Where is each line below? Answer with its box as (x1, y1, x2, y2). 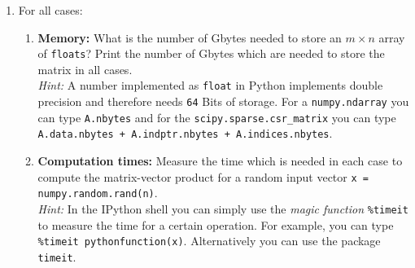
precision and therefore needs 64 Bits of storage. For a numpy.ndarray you (37, 93, 409, 110)
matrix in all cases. (37, 60, 133, 77)
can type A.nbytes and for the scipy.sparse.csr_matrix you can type (37, 108, 396, 125)
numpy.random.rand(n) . (37, 184, 158, 201)
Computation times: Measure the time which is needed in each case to (37, 152, 403, 169)
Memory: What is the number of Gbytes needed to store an (37, 29, 342, 46)
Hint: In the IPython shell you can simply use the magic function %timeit (37, 200, 408, 217)
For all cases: (18, 2, 83, 18)
